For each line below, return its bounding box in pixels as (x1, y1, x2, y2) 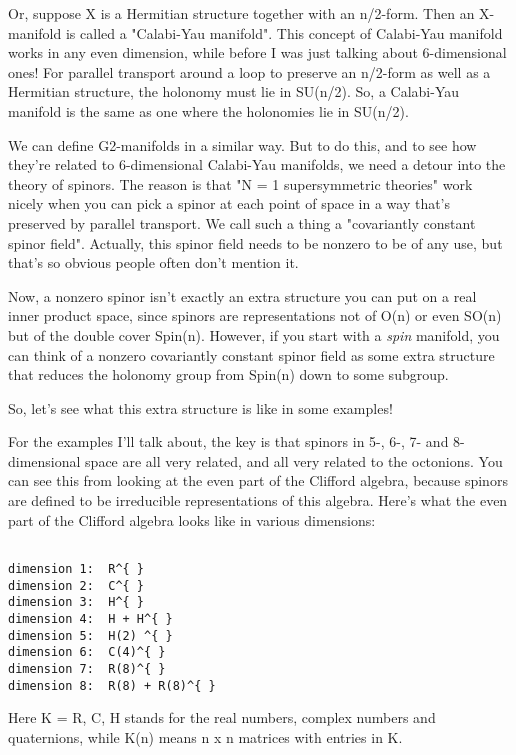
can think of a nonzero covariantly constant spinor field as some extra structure (8, 344, 495, 365)
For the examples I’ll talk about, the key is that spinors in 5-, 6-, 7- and (8, 431, 449, 452)
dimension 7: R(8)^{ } (8, 661, 166, 676)
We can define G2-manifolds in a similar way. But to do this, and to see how (8, 134, 477, 155)
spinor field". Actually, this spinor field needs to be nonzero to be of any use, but (8, 232, 503, 253)
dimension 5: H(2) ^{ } (8, 628, 173, 643)
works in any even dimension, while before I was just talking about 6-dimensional (8, 42, 507, 63)
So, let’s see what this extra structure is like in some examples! (8, 397, 393, 418)
